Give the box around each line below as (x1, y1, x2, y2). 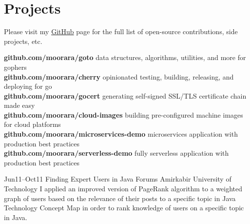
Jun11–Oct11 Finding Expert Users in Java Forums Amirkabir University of (4, 174, 231, 184)
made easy (4, 100, 35, 110)
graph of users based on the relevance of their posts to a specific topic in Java (4, 193, 236, 203)
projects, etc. (4, 36, 42, 46)
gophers (4, 61, 27, 72)
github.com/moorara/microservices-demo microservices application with (4, 129, 238, 139)
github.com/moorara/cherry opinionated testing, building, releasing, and (4, 71, 234, 81)
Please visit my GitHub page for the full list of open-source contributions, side (4, 26, 238, 37)
